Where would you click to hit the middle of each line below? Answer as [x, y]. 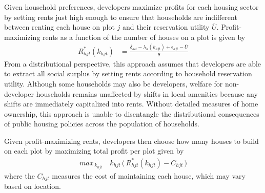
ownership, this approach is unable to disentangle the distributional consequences [132, 113]
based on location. [33, 186]
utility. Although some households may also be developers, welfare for [114, 83]
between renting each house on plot [59, 27]
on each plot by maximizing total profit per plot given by [94, 151]
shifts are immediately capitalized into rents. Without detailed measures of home [131, 104]
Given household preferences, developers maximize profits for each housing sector [131, 7]
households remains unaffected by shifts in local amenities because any [147, 93]
